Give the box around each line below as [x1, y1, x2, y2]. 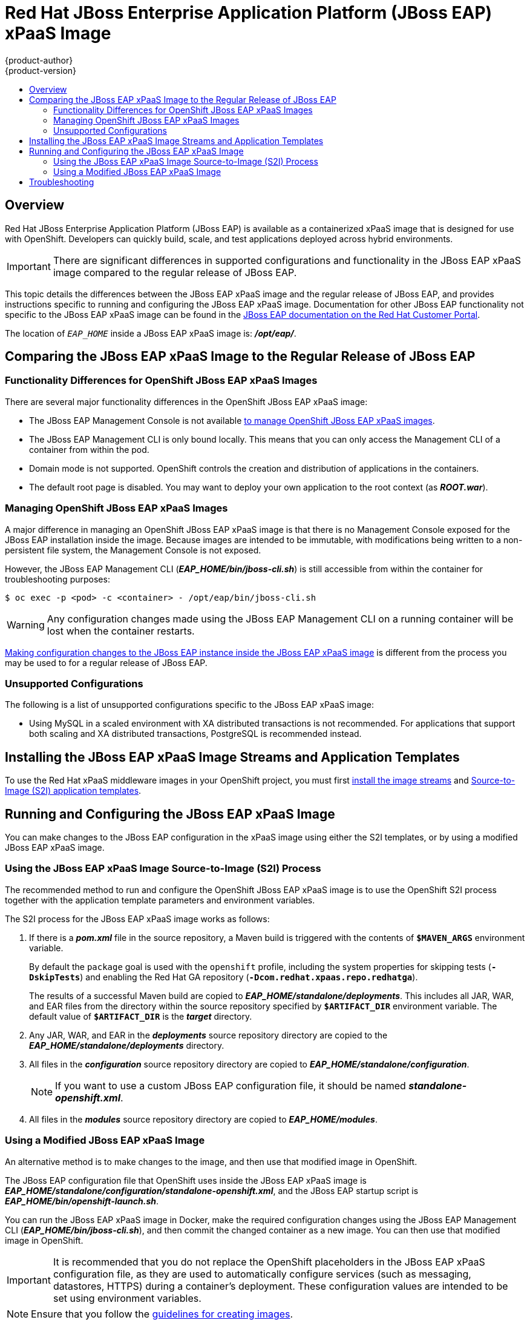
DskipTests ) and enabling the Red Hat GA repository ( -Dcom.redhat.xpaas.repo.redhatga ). [29, 971, 418, 982]
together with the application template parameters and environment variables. [5, 894, 315, 905]
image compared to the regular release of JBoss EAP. [53, 266, 297, 279]
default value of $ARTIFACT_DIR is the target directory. [29, 1011, 252, 1021]
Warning [7, 618, 45, 631]
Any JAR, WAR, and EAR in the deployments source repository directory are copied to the [29, 1029, 388, 1040]
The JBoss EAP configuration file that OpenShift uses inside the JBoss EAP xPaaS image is [5, 1175, 367, 1186]
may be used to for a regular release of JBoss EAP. [5, 657, 208, 668]
